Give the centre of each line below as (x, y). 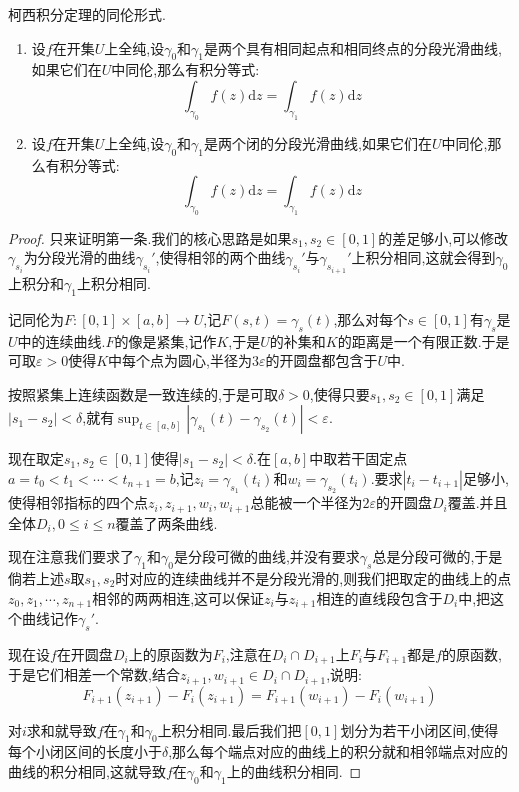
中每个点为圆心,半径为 (180, 360)
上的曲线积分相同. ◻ (294, 771)
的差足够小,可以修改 (443, 237)
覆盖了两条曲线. (166, 522)
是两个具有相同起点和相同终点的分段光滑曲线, (353, 47)
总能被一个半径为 (306, 502)
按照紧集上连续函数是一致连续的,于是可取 (143, 393)
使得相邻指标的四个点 (78, 502)
